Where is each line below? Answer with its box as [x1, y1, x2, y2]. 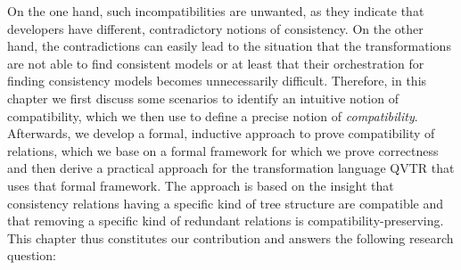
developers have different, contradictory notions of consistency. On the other [7, 19, 424, 37]
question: [7, 246, 56, 265]
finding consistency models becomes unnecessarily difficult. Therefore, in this [7, 71, 427, 90]
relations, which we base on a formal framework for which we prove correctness [7, 141, 439, 160]
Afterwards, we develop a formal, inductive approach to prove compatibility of [7, 124, 435, 143]
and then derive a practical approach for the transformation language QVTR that [7, 159, 455, 177]
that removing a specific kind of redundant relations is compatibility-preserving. [7, 211, 444, 230]
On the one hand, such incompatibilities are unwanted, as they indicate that [7, 2, 424, 20]
